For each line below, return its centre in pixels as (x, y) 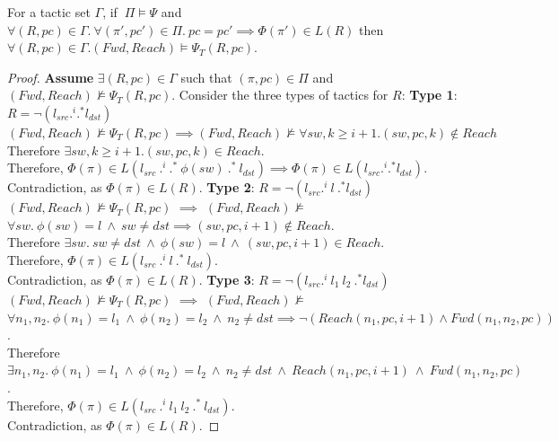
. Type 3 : (227, 279)
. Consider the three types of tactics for (280, 95)
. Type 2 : (227, 187)
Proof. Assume (51, 77)
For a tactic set (49, 12)
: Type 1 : (429, 95)
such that (206, 77)
